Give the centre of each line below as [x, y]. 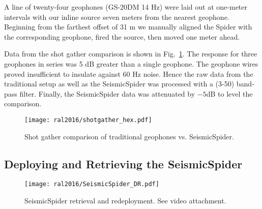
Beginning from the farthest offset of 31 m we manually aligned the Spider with [128, 27]
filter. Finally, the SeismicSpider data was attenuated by [107, 93]
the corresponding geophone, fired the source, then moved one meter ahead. [122, 36]
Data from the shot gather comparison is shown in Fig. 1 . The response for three [131, 54]
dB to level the [229, 93]
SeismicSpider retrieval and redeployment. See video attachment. [125, 201]
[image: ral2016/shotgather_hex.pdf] [88, 120]
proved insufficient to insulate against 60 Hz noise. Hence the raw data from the [129, 73]
